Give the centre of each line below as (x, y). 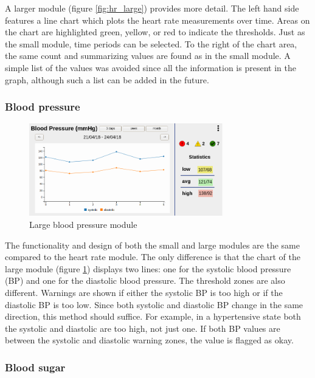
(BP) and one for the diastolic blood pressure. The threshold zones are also (145, 280)
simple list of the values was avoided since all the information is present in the (151, 67)
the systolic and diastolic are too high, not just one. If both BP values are (143, 328)
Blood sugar (35, 367)
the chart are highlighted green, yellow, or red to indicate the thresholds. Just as (155, 32)
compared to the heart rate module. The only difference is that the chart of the (153, 257)
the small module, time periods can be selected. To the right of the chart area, (151, 43)
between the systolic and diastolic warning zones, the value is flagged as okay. (149, 340)
